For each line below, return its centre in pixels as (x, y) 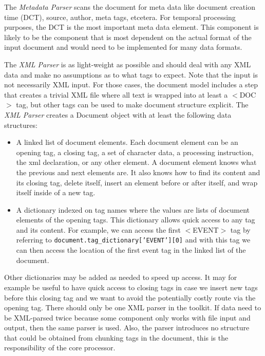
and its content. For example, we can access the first (98, 229)
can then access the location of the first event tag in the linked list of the (131, 250)
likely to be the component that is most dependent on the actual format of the (128, 37)
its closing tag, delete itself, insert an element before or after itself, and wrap (137, 182)
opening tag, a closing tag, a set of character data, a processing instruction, (135, 152)
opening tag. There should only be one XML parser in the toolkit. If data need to (133, 307)
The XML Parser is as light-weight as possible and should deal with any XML (128, 64)
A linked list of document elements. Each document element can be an (127, 142)
